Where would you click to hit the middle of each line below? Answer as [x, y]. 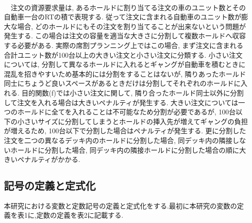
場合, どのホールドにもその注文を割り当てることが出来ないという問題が [132, 26]
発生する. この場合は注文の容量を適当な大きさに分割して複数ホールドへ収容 [125, 36]
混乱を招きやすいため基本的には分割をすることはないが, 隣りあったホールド [125, 73]
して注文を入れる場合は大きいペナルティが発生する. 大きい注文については [121, 102]
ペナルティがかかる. [49, 159]
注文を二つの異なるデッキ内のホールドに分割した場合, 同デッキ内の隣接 [118, 140]
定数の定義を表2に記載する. [80, 215]
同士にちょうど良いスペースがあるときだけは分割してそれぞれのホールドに [122, 83]
